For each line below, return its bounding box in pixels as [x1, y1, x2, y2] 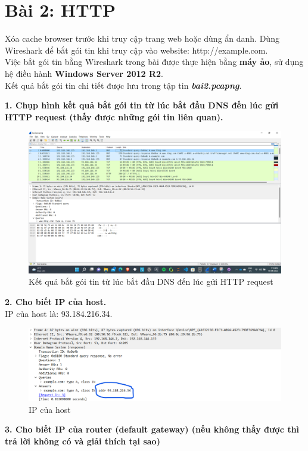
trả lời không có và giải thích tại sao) [5, 434, 160, 447]
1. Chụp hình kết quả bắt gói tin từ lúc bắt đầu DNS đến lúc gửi [5, 99, 279, 111]
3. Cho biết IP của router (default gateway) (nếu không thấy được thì [5, 423, 300, 436]
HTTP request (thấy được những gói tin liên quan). [5, 110, 223, 123]
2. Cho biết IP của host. [5, 295, 107, 307]
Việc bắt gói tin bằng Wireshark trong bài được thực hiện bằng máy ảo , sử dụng [5, 55, 304, 68]
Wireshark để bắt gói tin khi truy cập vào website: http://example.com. [5, 43, 268, 56]
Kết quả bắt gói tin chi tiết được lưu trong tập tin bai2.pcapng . [5, 79, 242, 91]
